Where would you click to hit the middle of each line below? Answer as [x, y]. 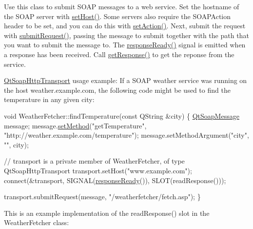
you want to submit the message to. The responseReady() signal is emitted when [125, 45]
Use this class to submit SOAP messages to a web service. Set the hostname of [122, 6]
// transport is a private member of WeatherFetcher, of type [94, 161]
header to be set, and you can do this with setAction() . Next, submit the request [125, 26]
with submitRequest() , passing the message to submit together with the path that [126, 35]
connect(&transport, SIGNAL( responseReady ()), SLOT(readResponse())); [115, 180]
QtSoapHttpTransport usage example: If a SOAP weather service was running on [126, 80]
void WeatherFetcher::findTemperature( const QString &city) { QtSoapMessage [122, 115]
